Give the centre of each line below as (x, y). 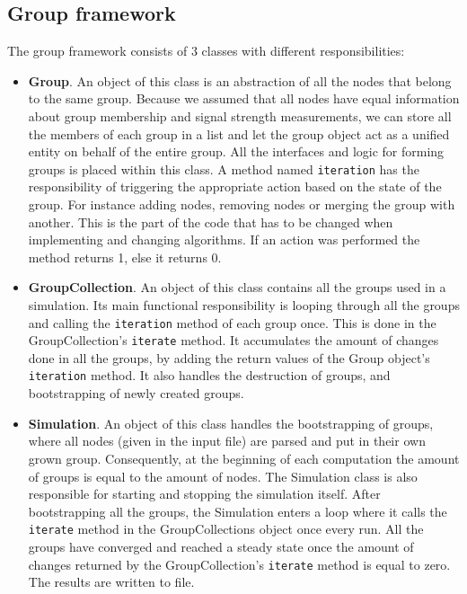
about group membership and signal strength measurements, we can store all (240, 115)
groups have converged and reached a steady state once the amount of (221, 546)
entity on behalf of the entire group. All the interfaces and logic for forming (236, 151)
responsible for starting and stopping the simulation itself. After (204, 494)
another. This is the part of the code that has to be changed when (211, 222)
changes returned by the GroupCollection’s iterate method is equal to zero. (239, 564)
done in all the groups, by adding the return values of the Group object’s (229, 357)
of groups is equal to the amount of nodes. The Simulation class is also (223, 476)
